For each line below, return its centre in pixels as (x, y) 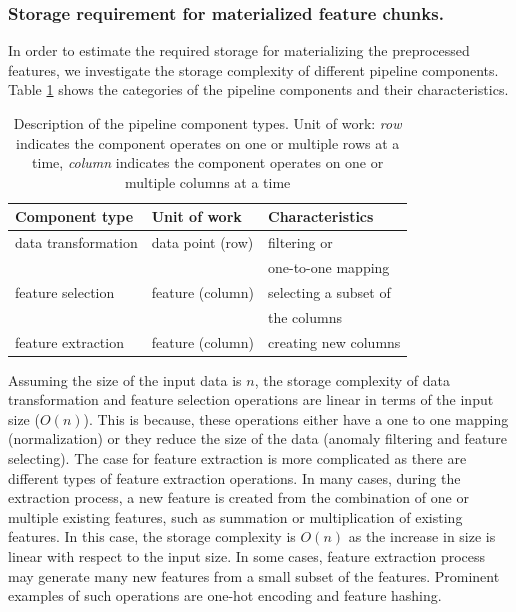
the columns (305, 316)
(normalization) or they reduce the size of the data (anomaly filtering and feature (257, 438)
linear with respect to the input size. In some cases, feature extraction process (247, 556)
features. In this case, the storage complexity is (152, 536)
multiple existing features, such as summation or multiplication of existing (235, 516)
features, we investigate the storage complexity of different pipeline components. (253, 69)
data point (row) (202, 242)
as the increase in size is (422, 536)
